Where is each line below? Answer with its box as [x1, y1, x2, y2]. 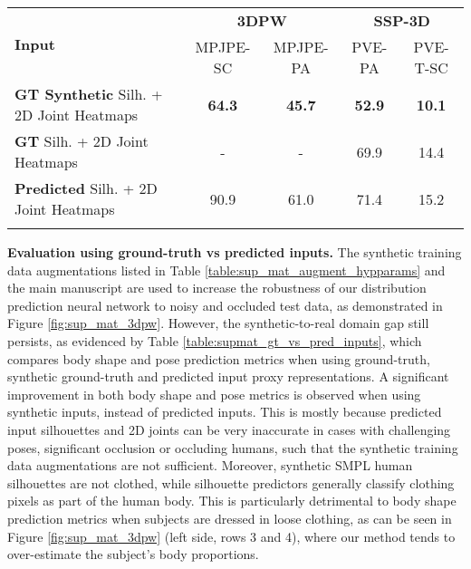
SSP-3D [373, 10, 430, 31]
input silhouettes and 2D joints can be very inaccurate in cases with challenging [7, 420, 451, 439]
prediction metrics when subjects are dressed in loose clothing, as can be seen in [7, 508, 452, 527]
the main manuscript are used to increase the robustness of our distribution [7, 278, 427, 297]
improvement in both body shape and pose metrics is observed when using [7, 384, 421, 403]
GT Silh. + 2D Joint [14, 130, 149, 151]
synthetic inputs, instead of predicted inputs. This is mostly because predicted [7, 402, 442, 421]
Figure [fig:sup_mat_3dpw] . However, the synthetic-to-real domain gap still [7, 313, 429, 333]
